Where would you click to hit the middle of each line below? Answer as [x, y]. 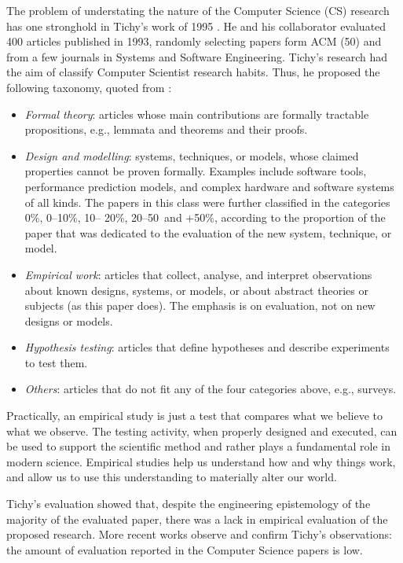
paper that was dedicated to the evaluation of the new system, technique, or [208, 232]
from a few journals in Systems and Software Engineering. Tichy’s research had [197, 56]
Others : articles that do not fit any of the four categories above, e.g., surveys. [211, 389]
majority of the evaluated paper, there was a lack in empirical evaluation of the [197, 519]
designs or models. [69, 320]
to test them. [56, 362]
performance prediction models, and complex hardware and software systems [209, 186]
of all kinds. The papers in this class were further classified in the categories [207, 202]
